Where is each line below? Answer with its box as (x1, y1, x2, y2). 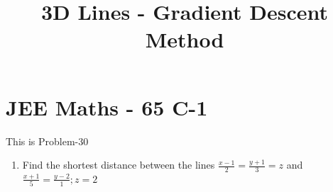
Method (145, 25, 224, 54)
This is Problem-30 (6, 133, 89, 148)
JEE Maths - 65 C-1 (6, 92, 208, 121)
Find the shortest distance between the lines (22, 157, 215, 172)
